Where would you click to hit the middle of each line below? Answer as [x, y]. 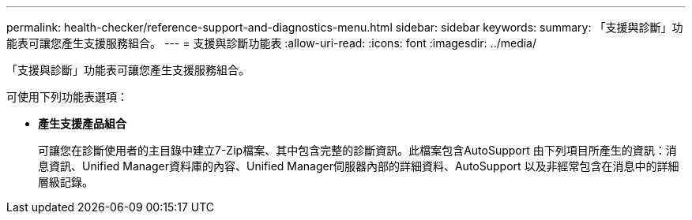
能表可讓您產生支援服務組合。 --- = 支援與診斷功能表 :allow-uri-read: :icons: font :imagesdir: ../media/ [272, 43]
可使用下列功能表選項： [67, 97]
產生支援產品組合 [82, 123]
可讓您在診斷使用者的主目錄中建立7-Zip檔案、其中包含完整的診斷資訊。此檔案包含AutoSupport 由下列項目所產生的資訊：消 [357, 150]
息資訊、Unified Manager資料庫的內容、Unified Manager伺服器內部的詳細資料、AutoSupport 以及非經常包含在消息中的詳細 [359, 166]
